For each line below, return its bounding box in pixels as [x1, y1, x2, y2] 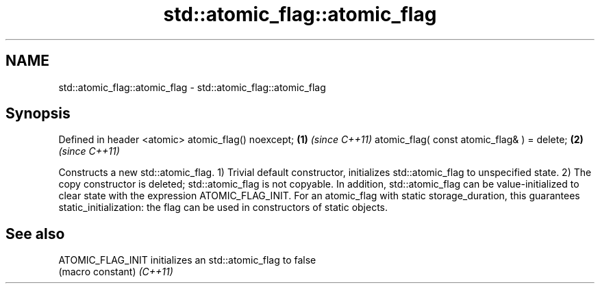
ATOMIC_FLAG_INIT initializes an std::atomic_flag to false [58, 254, 316, 266]
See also [5, 225, 65, 242]
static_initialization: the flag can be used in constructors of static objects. [58, 201, 388, 214]
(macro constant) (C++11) [58, 266, 173, 278]
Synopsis [5, 105, 71, 123]
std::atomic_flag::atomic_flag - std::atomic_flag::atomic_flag [58, 81, 326, 93]
